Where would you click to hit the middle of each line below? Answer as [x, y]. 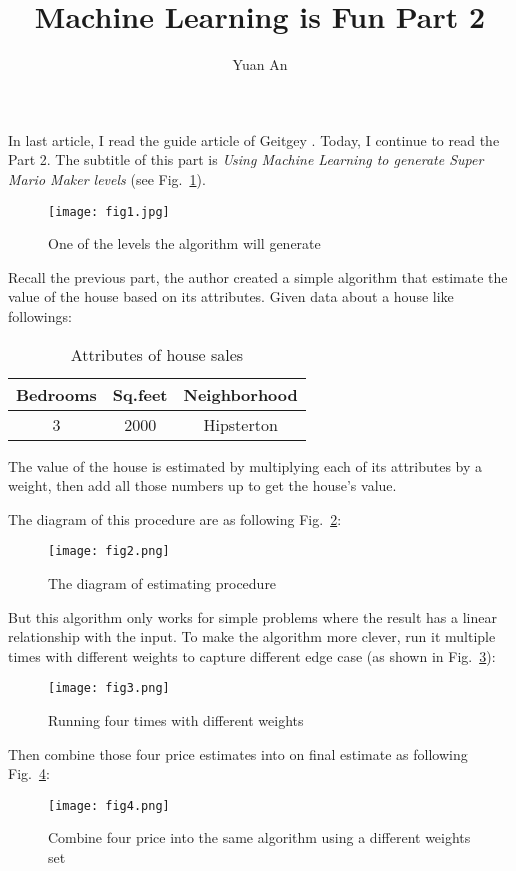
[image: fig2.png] [109, 551]
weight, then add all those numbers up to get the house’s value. [202, 485]
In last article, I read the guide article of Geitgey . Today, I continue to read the [254, 139]
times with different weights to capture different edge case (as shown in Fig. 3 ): [252, 655]
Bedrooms [56, 394]
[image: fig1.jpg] [109, 211]
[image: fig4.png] [109, 805]
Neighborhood [240, 394]
